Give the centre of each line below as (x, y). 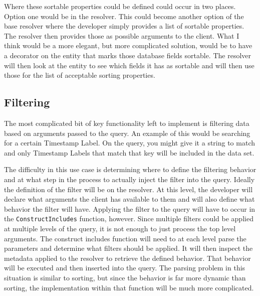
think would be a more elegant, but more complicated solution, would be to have (128, 45)
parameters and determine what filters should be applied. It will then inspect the (128, 248)
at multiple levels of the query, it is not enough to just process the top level (120, 228)
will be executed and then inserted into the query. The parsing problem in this (125, 268)
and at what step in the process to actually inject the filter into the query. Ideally (129, 179)
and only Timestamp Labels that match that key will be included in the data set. (129, 152)
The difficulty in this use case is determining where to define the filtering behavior (130, 169)
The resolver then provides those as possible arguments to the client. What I (122, 35)
